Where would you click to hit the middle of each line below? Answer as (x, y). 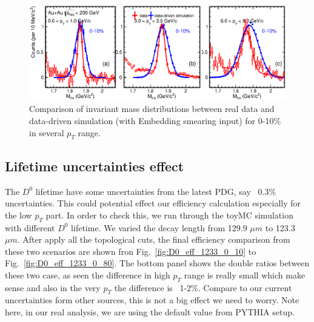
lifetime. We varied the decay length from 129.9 (159, 227)
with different (30, 227)
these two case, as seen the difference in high (88, 274)
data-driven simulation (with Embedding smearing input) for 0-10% (155, 120)
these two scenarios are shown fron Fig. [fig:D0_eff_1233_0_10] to (131, 251)
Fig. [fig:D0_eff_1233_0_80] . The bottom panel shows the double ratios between (157, 263)
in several (47, 132)
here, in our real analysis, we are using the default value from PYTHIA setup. (150, 312)
